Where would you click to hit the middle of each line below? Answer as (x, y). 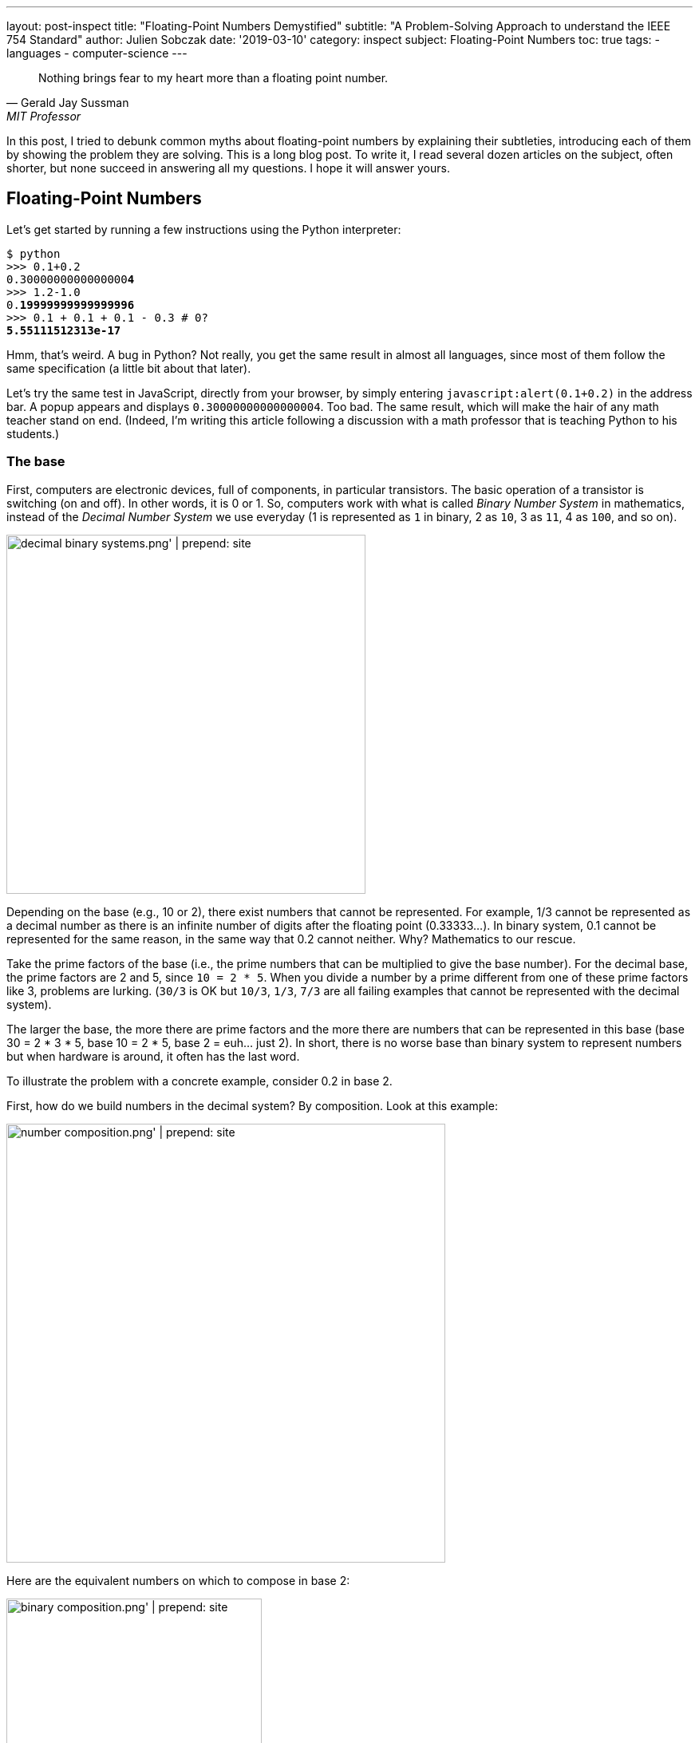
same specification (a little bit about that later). (129, 368)
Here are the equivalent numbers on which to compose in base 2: (178, 1580)
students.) (33, 433)
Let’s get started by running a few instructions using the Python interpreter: (204, 229)
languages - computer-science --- (97, 53)
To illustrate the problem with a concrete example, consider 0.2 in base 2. (199, 1081)
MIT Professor (44, 116)
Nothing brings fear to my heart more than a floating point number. (213, 78)
